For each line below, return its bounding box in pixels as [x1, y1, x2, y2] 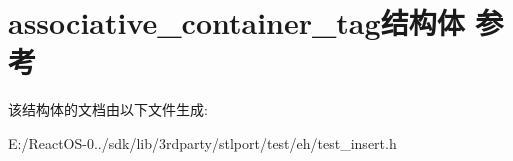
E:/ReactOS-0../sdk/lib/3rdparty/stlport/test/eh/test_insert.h [8, 132, 397, 153]
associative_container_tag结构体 [8, 2, 465, 43]
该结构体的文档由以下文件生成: [8, 99, 208, 120]
